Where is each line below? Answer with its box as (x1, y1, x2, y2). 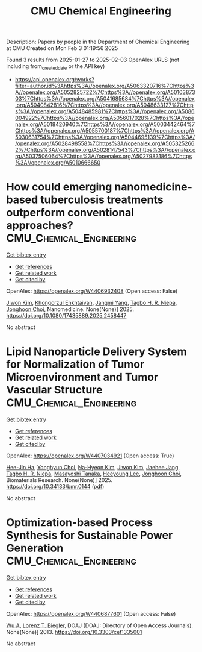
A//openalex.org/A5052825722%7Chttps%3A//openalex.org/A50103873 (14, 89, 195, 96)
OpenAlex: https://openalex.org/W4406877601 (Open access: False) (6, 610, 176, 617)
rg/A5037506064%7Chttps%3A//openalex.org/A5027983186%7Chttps (14, 152, 192, 160)
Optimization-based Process (6, 516, 153, 530)
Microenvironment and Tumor (6, 371, 159, 384)
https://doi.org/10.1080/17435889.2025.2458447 (6, 312, 127, 319)
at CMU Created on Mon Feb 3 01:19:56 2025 (6, 45, 118, 52)
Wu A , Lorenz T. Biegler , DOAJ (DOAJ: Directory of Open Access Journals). (6, 622, 194, 629)
